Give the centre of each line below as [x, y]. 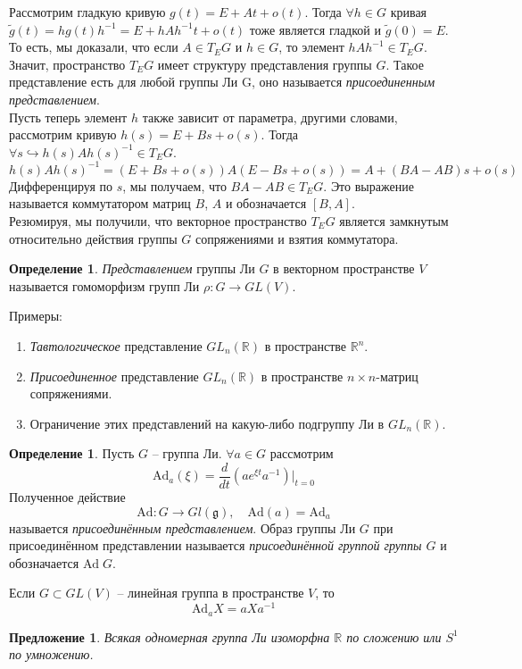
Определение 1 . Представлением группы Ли [132, 268]
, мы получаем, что [174, 185]
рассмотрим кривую [63, 134]
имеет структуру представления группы [265, 64]
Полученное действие [67, 497]
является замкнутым [394, 221]
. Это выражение [369, 185]
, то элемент [311, 47]
